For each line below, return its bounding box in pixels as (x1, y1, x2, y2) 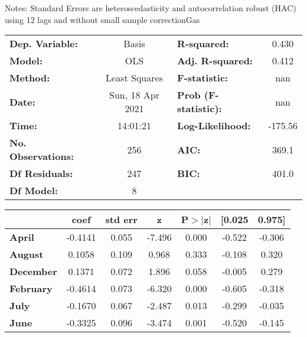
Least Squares (106, 71, 163, 85)
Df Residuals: (9, 166, 73, 181)
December (9, 264, 57, 279)
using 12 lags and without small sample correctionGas (5, 13, 200, 25)
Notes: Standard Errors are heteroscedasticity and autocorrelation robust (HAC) (5, 2, 296, 14)
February (9, 282, 53, 296)
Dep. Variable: (9, 37, 78, 51)
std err (105, 212, 138, 227)
